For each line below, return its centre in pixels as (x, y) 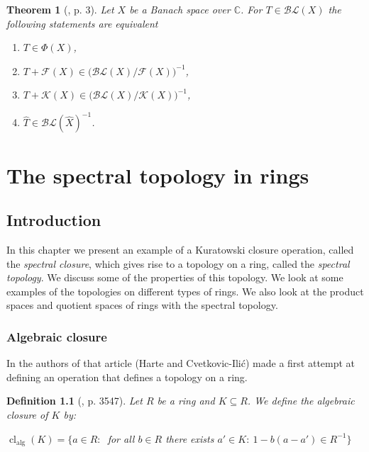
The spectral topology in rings (158, 175)
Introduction (54, 220)
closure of (27, 415)
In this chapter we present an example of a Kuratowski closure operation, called (180, 250)
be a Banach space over (180, 9)
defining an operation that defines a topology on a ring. (127, 377)
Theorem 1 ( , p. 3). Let (60, 9)
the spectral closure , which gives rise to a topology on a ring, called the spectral (178, 263)
